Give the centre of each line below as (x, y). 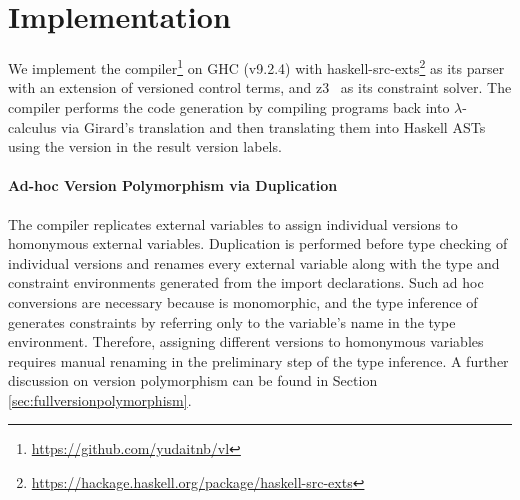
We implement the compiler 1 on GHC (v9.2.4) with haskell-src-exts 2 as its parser (256, 66)
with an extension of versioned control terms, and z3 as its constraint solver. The (260, 87)
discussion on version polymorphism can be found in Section (193, 380)
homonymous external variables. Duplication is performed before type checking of (258, 243)
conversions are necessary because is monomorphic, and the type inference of (243, 301)
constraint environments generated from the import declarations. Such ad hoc (246, 282)
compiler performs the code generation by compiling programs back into (229, 106)
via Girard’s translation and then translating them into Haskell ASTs (273, 126)
